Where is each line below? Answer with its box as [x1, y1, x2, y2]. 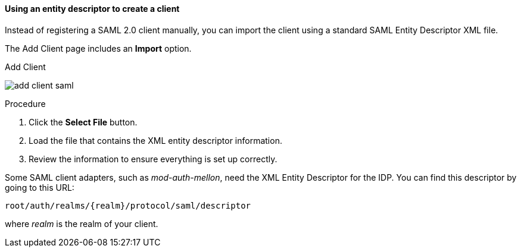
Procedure [5, 98, 46, 109]
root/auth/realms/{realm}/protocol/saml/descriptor [5, 200, 251, 210]
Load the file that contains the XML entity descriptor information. [29, 135, 282, 146]
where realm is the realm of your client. [5, 218, 158, 229]
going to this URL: [5, 182, 74, 193]
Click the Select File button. [29, 116, 138, 127]
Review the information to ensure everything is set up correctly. [29, 153, 277, 164]
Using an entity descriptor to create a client [5, 4, 180, 14]
